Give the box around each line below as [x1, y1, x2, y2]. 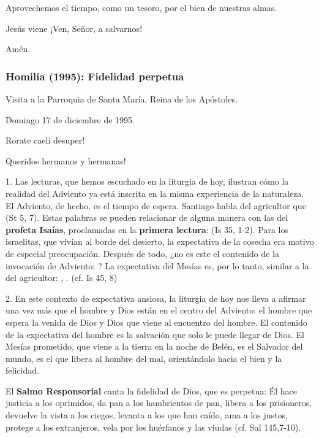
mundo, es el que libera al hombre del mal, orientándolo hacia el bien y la [6, 352, 282, 364]
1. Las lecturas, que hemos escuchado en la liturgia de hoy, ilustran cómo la [6, 175, 289, 188]
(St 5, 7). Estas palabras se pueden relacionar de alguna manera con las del [6, 211, 288, 224]
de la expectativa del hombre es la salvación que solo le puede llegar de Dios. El [6, 328, 304, 340]
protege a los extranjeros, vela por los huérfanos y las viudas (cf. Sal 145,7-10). [6, 420, 301, 433]
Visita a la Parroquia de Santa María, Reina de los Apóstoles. [6, 93, 238, 105]
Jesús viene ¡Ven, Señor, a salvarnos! [6, 21, 143, 34]
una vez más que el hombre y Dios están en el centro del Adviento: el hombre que [6, 304, 312, 317]
